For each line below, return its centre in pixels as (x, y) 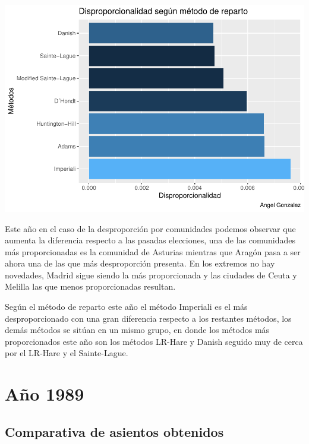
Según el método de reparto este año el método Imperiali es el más (126, 307)
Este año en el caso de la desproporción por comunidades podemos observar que (150, 228)
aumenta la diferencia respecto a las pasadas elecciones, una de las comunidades (150, 240)
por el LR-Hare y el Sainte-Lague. (67, 353)
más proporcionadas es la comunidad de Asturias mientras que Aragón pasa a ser (153, 251)
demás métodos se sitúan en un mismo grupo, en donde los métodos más (137, 330)
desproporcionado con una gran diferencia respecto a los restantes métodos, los (148, 318)
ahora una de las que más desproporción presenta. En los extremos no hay (140, 263)
